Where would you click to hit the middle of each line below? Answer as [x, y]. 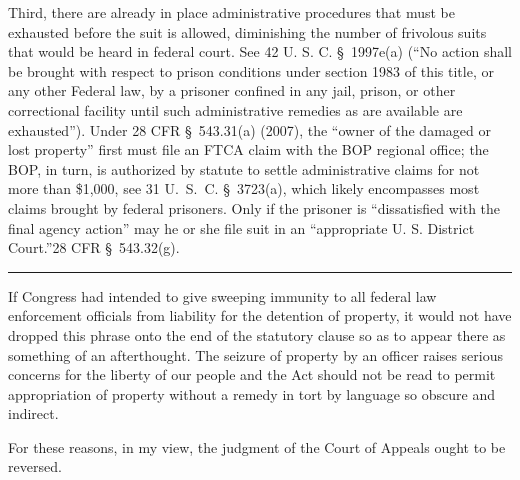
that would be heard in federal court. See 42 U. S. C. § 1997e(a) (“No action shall [260, 51]
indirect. [33, 413]
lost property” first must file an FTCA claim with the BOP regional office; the [248, 149]
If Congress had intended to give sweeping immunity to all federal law [222, 295]
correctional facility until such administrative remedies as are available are [235, 109]
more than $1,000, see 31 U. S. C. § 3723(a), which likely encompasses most [244, 188]
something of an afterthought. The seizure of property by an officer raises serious [255, 354]
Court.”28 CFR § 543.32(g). [94, 247]
